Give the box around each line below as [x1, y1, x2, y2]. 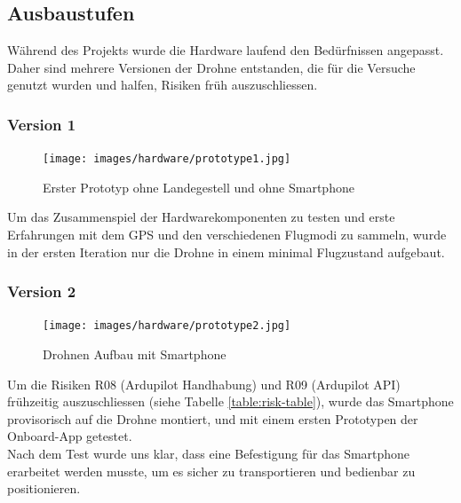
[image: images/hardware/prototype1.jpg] [43, 153, 291, 166]
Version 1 [7, 113, 76, 135]
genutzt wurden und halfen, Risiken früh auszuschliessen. [7, 75, 318, 94]
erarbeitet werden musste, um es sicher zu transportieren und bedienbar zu [7, 461, 416, 480]
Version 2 [7, 280, 76, 303]
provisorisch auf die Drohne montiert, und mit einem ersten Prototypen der [7, 409, 418, 428]
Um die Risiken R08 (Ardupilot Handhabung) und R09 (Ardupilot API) [7, 374, 401, 393]
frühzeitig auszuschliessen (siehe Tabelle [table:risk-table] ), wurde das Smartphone [7, 392, 454, 411]
